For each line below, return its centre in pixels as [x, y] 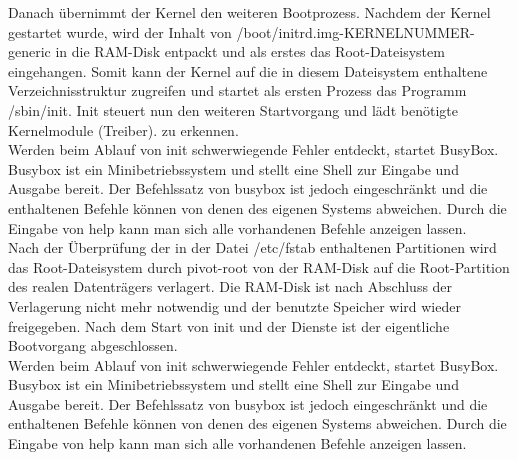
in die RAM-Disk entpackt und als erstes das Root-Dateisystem [250, 51]
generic [29, 51]
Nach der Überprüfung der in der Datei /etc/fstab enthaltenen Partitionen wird [252, 247]
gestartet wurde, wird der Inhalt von [120, 31]
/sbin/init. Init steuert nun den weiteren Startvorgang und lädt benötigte [233, 109]
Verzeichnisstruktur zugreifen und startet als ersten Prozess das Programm [237, 90]
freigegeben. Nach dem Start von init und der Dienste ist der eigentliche [229, 325]
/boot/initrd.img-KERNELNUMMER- [355, 31]
